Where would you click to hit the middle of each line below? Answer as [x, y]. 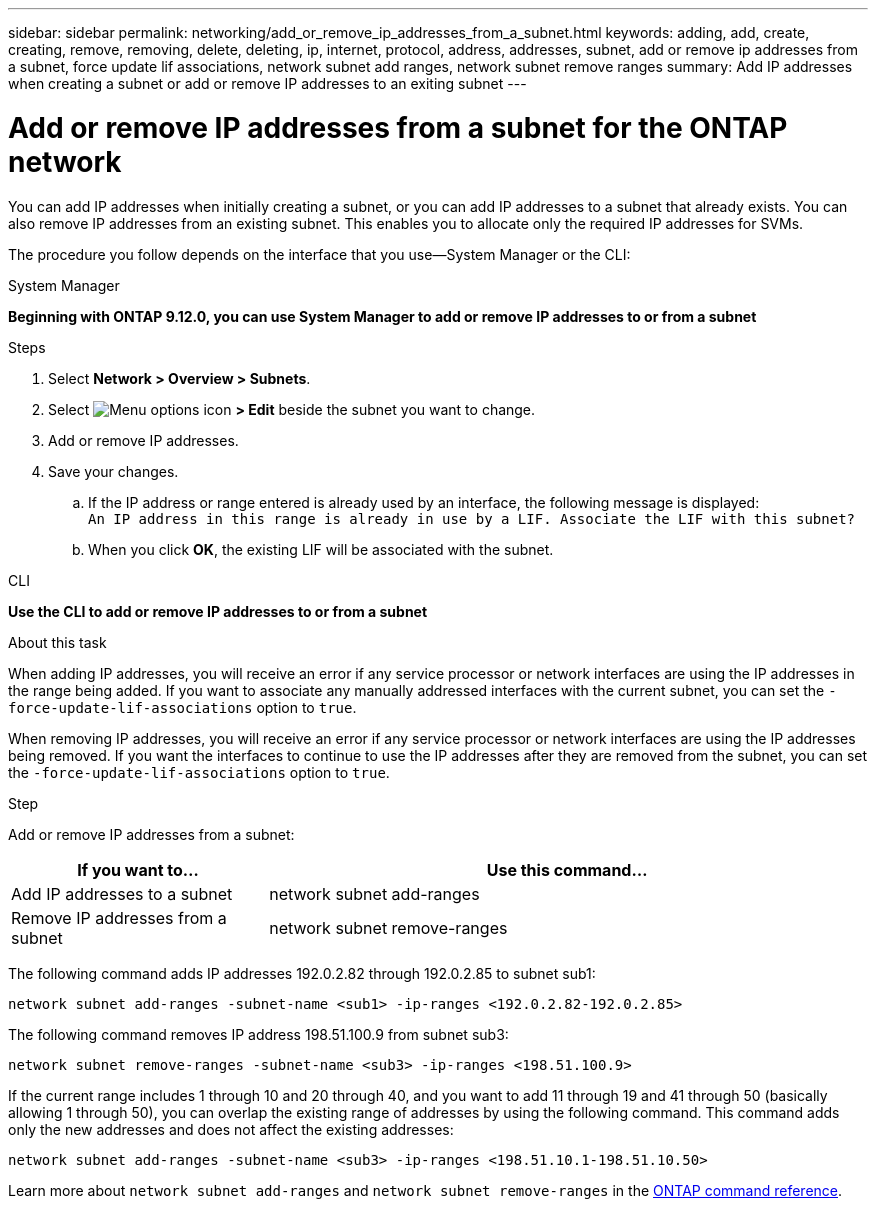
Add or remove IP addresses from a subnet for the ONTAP [398, 127]
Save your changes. [113, 471]
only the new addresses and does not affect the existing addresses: [231, 1129]
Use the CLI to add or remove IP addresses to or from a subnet [218, 611]
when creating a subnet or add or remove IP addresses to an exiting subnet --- [267, 83]
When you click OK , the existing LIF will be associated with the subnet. [321, 549]
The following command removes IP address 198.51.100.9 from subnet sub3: [258, 1034]
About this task [57, 642]
